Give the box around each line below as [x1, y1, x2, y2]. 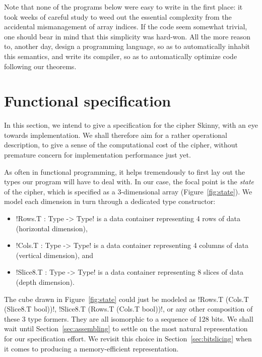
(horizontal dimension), [16, 223, 88, 233]
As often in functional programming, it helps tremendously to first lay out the [4, 166, 245, 177]
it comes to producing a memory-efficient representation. [4, 343, 179, 353]
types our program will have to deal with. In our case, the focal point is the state [4, 176, 254, 187]
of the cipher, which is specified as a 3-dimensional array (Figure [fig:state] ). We [4, 186, 252, 196]
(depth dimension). [16, 277, 75, 287]
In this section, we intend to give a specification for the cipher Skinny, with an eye [4, 120, 258, 130]
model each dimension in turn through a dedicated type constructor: [4, 196, 216, 207]
